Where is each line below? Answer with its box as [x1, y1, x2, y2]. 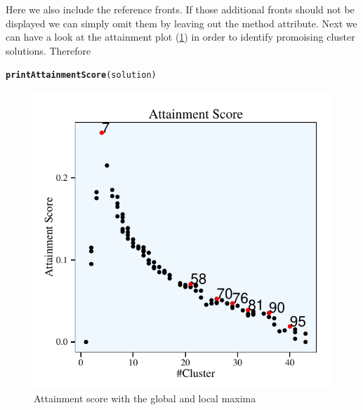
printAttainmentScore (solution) [6, 70, 157, 81]
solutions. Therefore [6, 43, 91, 57]
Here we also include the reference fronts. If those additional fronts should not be [6, 2, 355, 16]
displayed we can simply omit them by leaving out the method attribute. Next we [6, 15, 357, 30]
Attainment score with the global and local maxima [34, 390, 256, 405]
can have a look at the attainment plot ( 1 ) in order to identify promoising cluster [6, 29, 355, 44]
